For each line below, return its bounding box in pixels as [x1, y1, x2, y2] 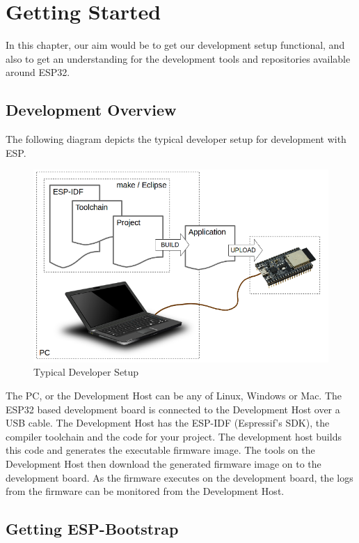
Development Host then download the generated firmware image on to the [6, 457, 321, 471]
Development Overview [6, 99, 177, 121]
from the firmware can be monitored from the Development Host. [6, 484, 285, 498]
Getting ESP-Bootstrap [6, 518, 179, 540]
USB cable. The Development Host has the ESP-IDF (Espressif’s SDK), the [6, 415, 330, 430]
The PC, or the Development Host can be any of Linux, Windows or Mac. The [6, 388, 342, 403]
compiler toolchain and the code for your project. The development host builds [6, 429, 342, 443]
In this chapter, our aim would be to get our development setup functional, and [6, 38, 345, 52]
